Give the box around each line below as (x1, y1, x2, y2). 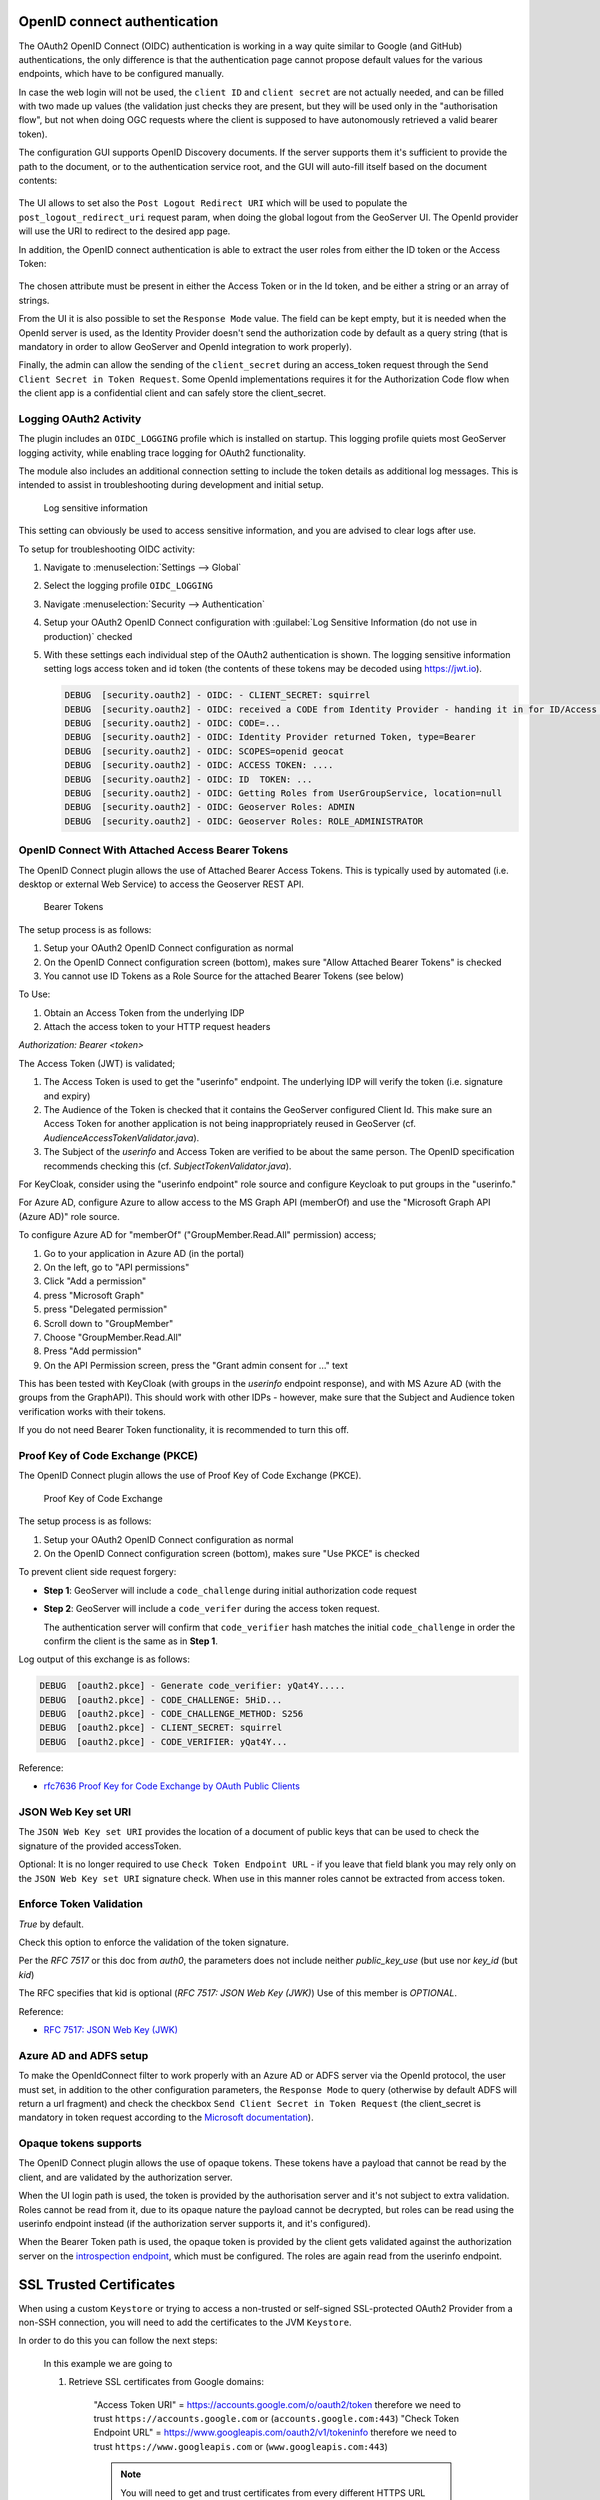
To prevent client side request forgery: (18, 1566, 177, 1578)
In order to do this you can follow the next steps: (18, 2335, 218, 2347)
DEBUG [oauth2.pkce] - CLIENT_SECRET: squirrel (39, 1722, 283, 1734)
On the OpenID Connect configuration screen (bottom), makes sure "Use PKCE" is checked (43, 1547, 420, 1559)
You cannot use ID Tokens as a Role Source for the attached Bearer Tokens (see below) (43, 970, 405, 982)
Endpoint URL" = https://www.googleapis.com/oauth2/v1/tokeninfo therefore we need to (93, 2426, 457, 2439)
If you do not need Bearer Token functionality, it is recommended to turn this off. (18, 1424, 349, 1436)
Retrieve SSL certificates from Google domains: (68, 2376, 265, 2388)
